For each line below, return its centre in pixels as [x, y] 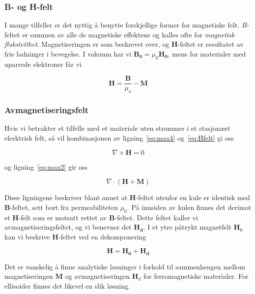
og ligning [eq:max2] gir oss [46, 166]
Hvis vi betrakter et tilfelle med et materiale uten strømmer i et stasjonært [117, 128]
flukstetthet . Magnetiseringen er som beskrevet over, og [87, 44]
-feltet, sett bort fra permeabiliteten [64, 207]
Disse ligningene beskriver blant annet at [66, 197]
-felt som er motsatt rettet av [63, 217]
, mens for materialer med [207, 54]
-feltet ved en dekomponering [102, 236]
